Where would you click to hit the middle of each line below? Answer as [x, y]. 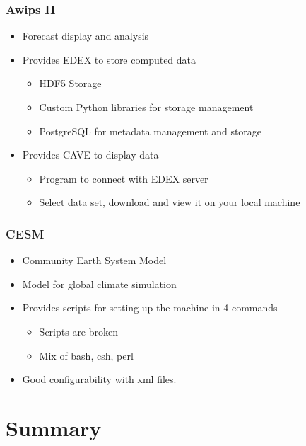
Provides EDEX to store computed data [109, 59]
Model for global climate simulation [99, 284]
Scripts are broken [79, 331]
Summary [54, 427]
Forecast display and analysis [86, 36]
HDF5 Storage [70, 83]
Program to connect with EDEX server [124, 178]
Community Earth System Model [94, 260]
